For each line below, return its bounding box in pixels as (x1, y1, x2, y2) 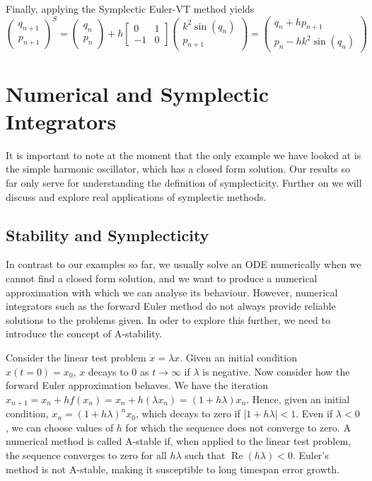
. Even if (296, 406, 333, 421)
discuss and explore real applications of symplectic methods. (6, 189, 267, 204)
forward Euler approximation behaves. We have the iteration (6, 378, 269, 393)
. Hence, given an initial (246, 391, 350, 406)
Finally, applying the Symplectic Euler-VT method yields (6, 1, 255, 16)
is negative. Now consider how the (202, 364, 350, 378)
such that (185, 448, 226, 462)
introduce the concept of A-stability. (6, 326, 163, 341)
